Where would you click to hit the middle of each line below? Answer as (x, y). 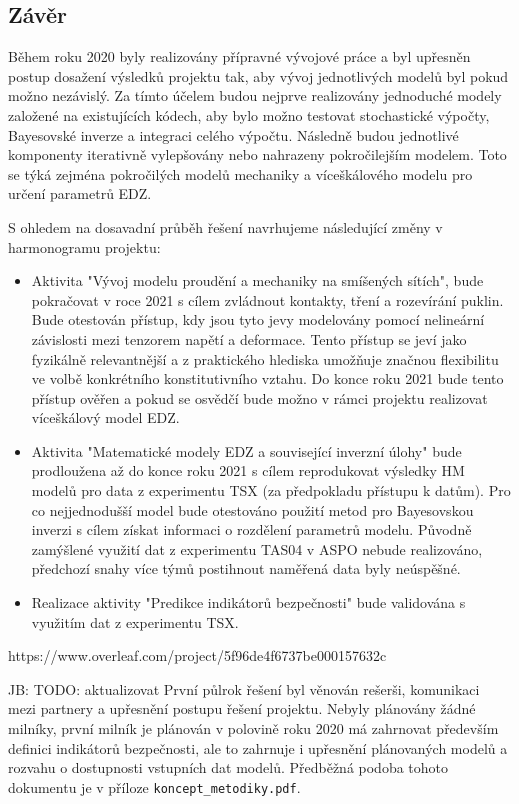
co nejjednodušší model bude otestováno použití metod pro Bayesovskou (252, 509)
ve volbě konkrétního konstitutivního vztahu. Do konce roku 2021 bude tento (267, 378)
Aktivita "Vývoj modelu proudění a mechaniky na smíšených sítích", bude (257, 280)
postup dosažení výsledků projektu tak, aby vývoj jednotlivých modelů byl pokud (258, 75)
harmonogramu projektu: (84, 246)
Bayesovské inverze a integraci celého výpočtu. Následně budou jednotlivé (233, 134)
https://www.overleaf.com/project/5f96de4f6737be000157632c (197, 655)
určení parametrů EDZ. (80, 193)
